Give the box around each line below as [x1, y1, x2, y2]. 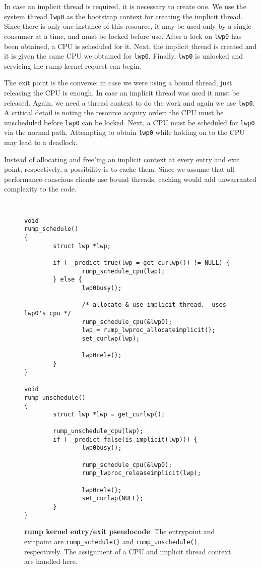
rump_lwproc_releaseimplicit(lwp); [82, 469, 201, 477]
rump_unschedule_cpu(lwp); [53, 428, 144, 435]
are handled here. [24, 556, 78, 566]
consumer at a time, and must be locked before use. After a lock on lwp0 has [4, 30, 242, 41]
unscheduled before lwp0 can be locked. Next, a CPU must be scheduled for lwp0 [4, 117, 255, 127]
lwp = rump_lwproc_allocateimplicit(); [82, 326, 216, 334]
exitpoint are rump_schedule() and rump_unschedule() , [24, 536, 200, 546]
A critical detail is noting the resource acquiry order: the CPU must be [4, 107, 224, 118]
